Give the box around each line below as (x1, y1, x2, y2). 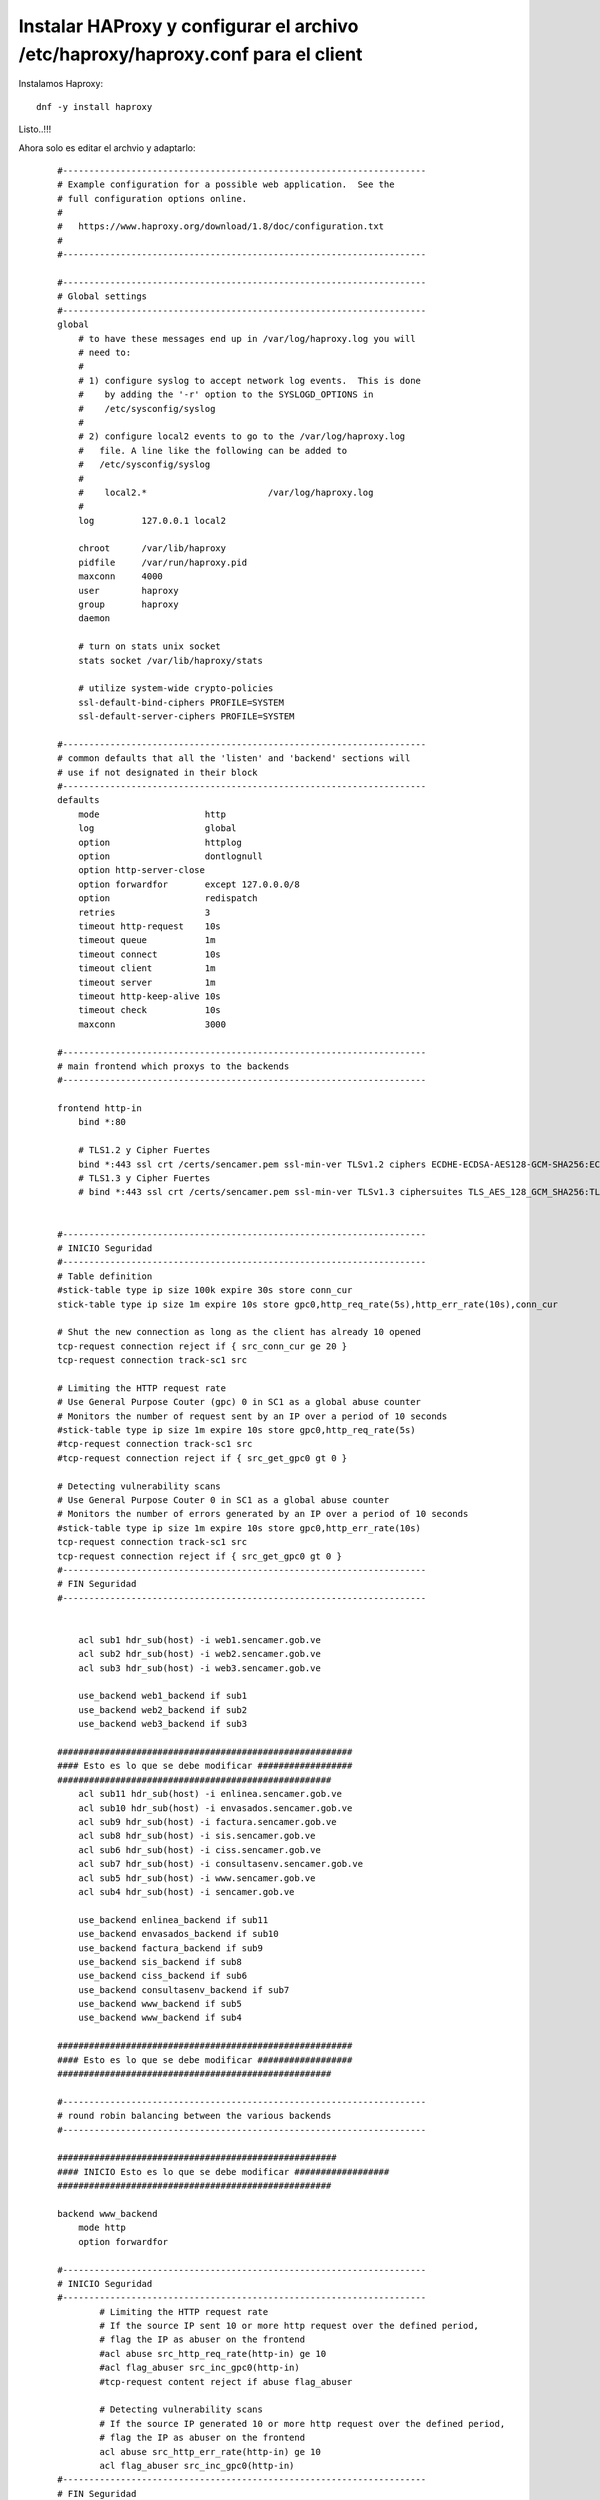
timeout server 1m (78, 976, 216, 988)
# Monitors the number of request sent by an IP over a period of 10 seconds (56, 1410, 448, 1422)
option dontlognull (78, 851, 264, 862)
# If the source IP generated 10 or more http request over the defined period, (99, 2418, 506, 2429)
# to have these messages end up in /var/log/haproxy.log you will (78, 333, 416, 344)
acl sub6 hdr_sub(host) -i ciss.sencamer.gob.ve (78, 1844, 322, 1855)
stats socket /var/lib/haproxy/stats (78, 655, 264, 666)
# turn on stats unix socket (78, 641, 222, 652)
